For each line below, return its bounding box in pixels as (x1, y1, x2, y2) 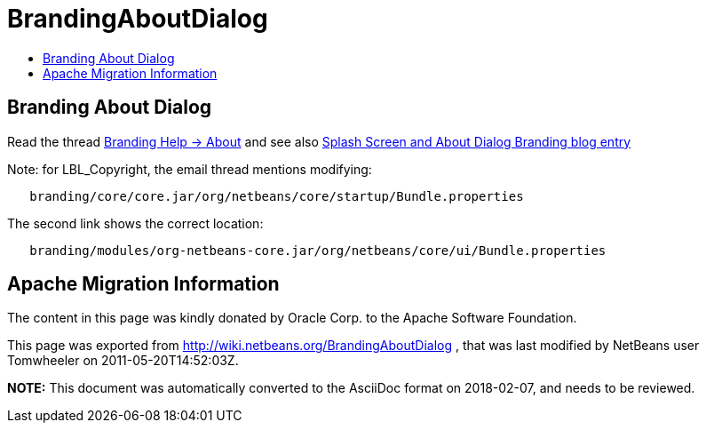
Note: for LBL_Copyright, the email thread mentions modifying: (7, 161, 372, 177)
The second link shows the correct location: (7, 215, 264, 231)
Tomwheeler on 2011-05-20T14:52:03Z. (7, 353, 239, 369)
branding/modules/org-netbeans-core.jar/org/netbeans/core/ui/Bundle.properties (29, 243, 607, 258)
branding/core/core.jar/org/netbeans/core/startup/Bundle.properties (29, 188, 524, 203)
